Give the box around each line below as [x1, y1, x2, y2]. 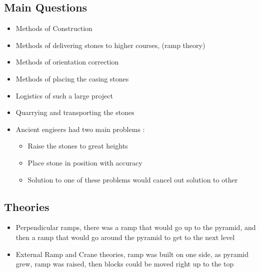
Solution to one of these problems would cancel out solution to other [27, 174, 238, 184]
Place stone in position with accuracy [27, 157, 142, 167]
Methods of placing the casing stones [15, 73, 129, 83]
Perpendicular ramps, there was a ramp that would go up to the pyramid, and [15, 222, 256, 232]
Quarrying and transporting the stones [15, 107, 134, 117]
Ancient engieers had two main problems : [15, 123, 145, 134]
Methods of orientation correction [15, 56, 119, 67]
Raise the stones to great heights [27, 140, 128, 151]
